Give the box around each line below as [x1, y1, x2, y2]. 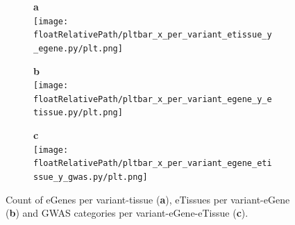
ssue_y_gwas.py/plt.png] [33, 172, 148, 183]
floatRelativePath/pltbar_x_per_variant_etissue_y [33, 30, 272, 40]
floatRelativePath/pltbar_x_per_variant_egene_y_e [33, 94, 272, 104]
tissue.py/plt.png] [33, 108, 123, 118]
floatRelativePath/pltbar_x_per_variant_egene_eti [33, 158, 272, 169]
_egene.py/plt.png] [33, 43, 123, 53]
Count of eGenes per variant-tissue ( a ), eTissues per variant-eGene [6, 192, 290, 206]
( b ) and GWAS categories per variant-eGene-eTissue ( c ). [6, 206, 248, 220]
